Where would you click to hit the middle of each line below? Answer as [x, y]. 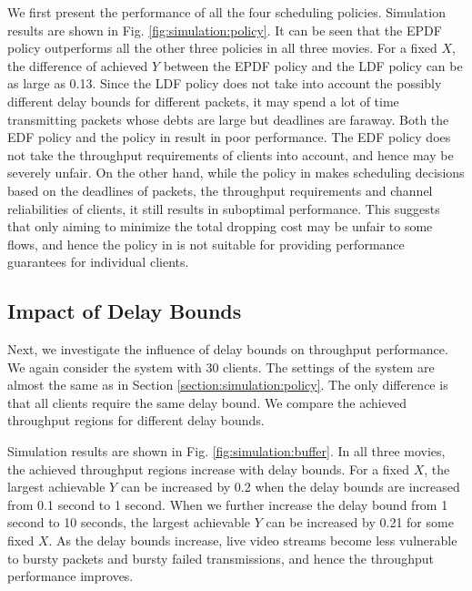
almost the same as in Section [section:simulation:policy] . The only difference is [228, 385]
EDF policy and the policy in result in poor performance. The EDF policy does [229, 137]
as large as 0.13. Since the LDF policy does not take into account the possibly [225, 83]
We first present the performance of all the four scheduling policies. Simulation [226, 12]
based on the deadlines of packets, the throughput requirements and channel [220, 190]
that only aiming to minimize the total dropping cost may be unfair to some [220, 226]
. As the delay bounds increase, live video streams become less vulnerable [253, 540]
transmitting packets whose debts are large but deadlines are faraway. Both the [228, 119]
